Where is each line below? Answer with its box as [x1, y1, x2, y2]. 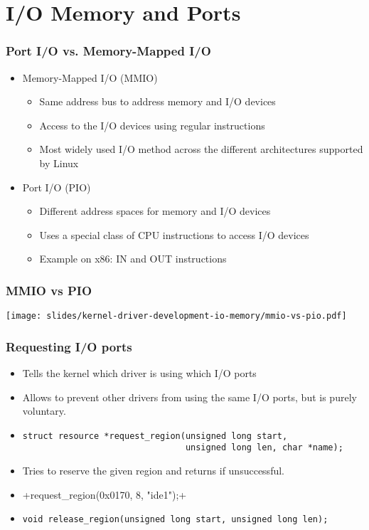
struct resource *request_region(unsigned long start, [22, 430, 288, 441]
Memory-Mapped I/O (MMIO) [22, 70, 158, 85]
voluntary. [22, 403, 66, 418]
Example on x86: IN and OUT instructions [39, 251, 227, 266]
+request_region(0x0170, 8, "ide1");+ [22, 487, 187, 502]
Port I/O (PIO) [22, 179, 91, 194]
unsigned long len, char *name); [185, 442, 343, 453]
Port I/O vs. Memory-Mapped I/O [6, 42, 211, 60]
